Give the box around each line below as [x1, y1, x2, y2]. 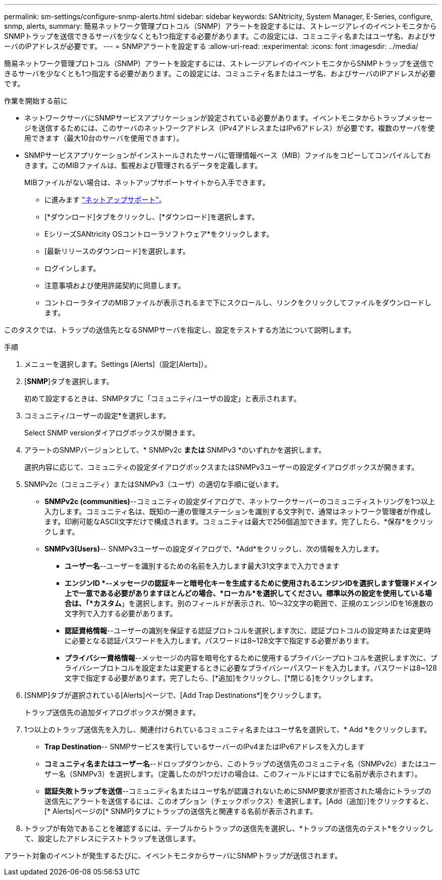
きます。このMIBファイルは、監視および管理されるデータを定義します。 [24, 161, 262, 170]
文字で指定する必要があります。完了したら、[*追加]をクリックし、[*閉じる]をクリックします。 [65, 674, 377, 682]
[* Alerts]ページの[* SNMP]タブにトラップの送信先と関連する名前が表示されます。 [44, 807, 317, 815]
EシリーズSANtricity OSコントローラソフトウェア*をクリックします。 [44, 230, 273, 238]
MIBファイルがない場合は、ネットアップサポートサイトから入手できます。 [24, 178, 270, 187]
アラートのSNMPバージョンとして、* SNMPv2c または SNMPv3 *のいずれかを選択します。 [24, 446, 326, 454]
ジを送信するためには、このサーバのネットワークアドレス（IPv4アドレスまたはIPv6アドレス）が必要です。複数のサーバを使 [24, 124, 435, 132]
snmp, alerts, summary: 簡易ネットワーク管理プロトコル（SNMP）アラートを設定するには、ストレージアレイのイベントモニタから [4, 22, 437, 30]
